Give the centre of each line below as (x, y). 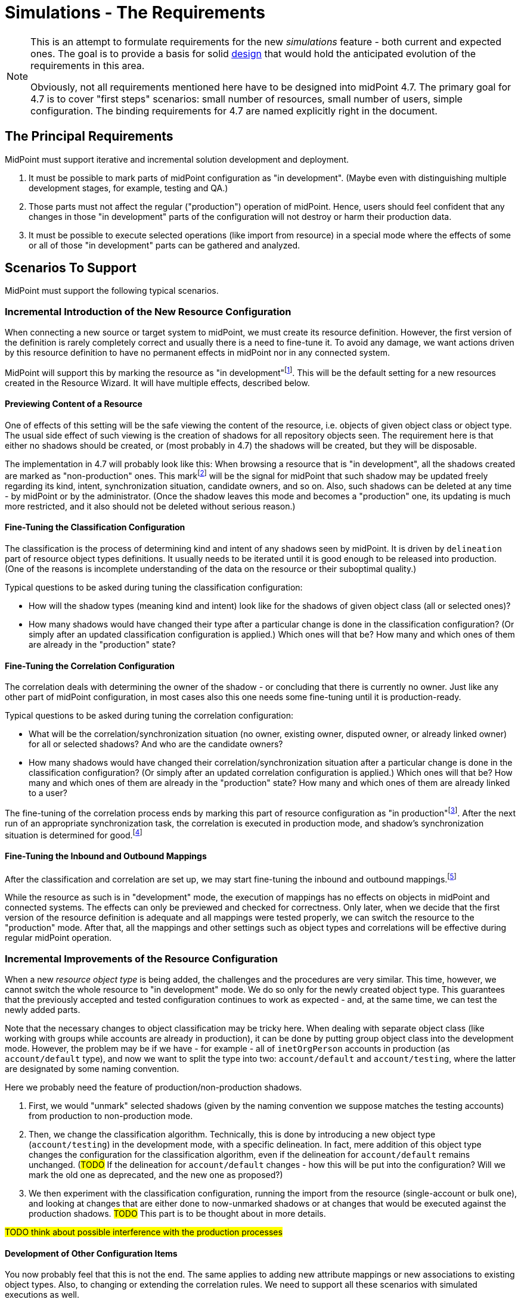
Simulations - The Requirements (135, 13)
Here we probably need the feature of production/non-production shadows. (153, 1087)
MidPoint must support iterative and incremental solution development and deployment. (177, 159)
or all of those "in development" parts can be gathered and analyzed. (165, 245)
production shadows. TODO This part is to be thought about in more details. (177, 1214)
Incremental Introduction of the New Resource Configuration (148, 311)
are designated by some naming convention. (92, 1069)
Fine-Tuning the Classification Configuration (95, 527)
